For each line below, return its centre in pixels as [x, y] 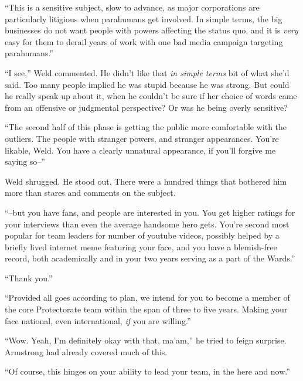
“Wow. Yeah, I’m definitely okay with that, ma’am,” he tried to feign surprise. [146, 340]
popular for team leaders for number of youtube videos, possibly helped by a [142, 235]
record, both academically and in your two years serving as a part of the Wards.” [150, 258]
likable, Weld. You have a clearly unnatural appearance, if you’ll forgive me [140, 150]
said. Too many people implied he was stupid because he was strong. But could [147, 84]
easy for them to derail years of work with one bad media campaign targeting [144, 41]
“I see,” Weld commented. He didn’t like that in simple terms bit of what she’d [147, 72]
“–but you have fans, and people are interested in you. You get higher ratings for [150, 212]
